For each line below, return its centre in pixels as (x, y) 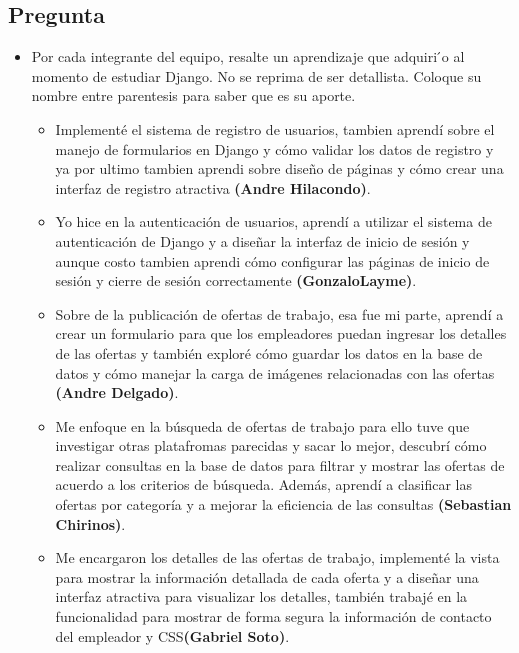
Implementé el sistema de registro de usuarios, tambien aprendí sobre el (275, 128)
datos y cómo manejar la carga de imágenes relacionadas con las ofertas (275, 372)
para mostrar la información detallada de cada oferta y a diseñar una (267, 576)
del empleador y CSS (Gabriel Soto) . (172, 635)
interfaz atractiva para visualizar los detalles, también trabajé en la (261, 596)
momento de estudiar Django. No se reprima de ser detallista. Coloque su (256, 75)
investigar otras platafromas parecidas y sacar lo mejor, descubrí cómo (271, 445)
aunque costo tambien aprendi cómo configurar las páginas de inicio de (272, 260)
